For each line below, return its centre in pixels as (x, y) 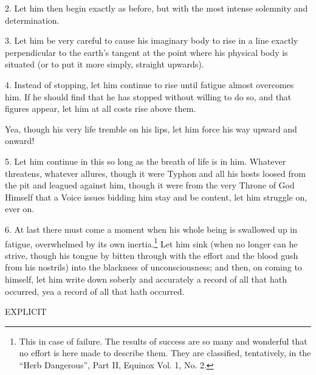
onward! (20, 141)
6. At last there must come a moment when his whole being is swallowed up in (151, 229)
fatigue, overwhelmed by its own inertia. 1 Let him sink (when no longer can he (151, 243)
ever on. (20, 209)
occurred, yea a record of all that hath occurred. (95, 291)
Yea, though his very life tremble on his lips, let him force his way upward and (151, 129)
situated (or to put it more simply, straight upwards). (105, 64)
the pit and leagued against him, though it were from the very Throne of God (150, 185)
